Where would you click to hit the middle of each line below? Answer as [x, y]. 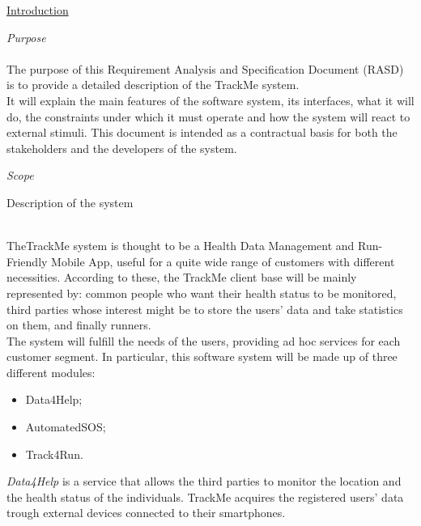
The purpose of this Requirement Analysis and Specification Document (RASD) [205, 68]
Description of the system [70, 202]
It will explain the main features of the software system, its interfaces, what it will [210, 100]
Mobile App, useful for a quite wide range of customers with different [223, 261]
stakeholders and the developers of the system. [122, 148]
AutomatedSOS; [66, 427]
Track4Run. [54, 454]
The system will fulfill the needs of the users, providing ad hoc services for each [204, 340]
